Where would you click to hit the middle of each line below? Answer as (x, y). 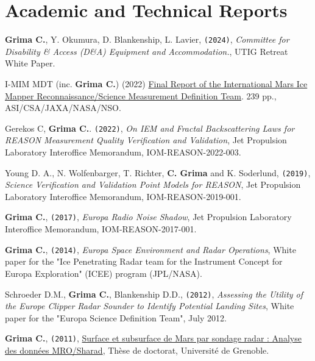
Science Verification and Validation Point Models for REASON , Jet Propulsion (153, 184)
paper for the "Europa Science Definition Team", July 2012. (116, 317)
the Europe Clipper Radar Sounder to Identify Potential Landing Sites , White (150, 306)
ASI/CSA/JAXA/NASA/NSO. (63, 108)
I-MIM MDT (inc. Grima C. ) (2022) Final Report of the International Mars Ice (156, 83)
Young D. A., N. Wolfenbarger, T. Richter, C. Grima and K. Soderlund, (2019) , (158, 172)
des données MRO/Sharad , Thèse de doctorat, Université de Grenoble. (137, 350)
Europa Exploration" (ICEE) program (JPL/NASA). (104, 273)
